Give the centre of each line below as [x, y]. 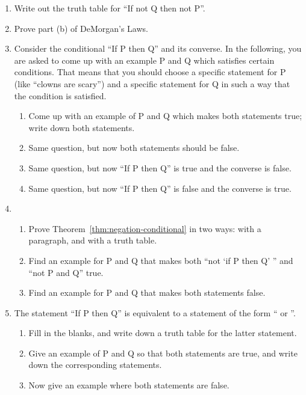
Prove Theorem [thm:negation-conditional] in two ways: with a [145, 228]
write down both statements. [82, 127]
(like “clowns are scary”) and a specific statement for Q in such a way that [152, 83]
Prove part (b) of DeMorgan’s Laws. [81, 28]
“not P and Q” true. [66, 272]
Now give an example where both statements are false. [129, 385]
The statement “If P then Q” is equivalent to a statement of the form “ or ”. [155, 312]
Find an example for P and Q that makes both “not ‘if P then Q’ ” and [161, 260]
